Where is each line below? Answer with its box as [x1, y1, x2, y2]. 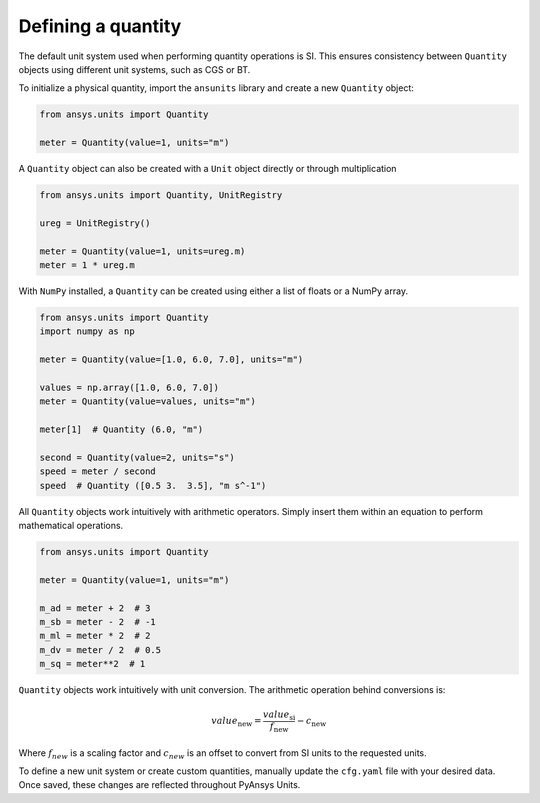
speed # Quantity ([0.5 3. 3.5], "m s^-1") [39, 480, 267, 491]
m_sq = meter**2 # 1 [39, 658, 146, 670]
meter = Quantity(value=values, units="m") [39, 396, 257, 407]
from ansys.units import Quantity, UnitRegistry [39, 190, 283, 201]
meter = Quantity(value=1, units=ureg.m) [39, 245, 246, 257]
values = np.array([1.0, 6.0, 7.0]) [39, 381, 220, 393]
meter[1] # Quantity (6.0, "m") [39, 424, 204, 435]
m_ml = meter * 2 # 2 [39, 630, 151, 642]
